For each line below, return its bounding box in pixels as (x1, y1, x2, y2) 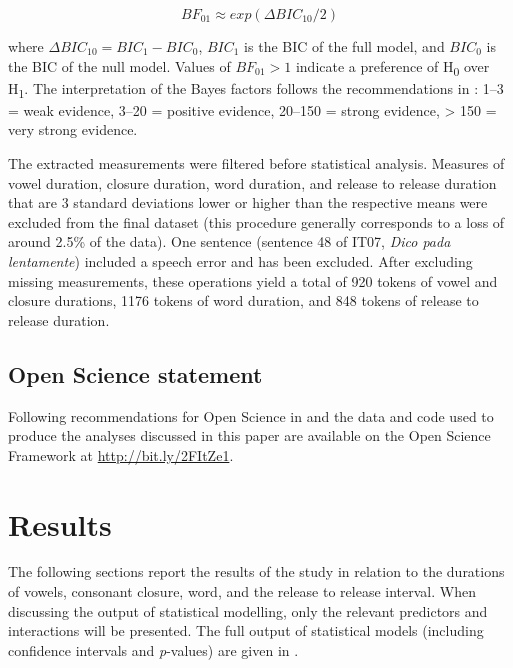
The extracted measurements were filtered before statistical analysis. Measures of (8, 153, 505, 174)
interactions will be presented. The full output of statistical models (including (8, 620, 484, 641)
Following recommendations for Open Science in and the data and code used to (8, 405, 494, 426)
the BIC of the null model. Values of (8, 55, 231, 76)
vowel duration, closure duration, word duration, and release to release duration (8, 172, 497, 193)
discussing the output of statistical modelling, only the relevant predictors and (8, 600, 488, 621)
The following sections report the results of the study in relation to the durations (8, 561, 505, 582)
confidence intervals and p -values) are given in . (8, 639, 299, 660)
